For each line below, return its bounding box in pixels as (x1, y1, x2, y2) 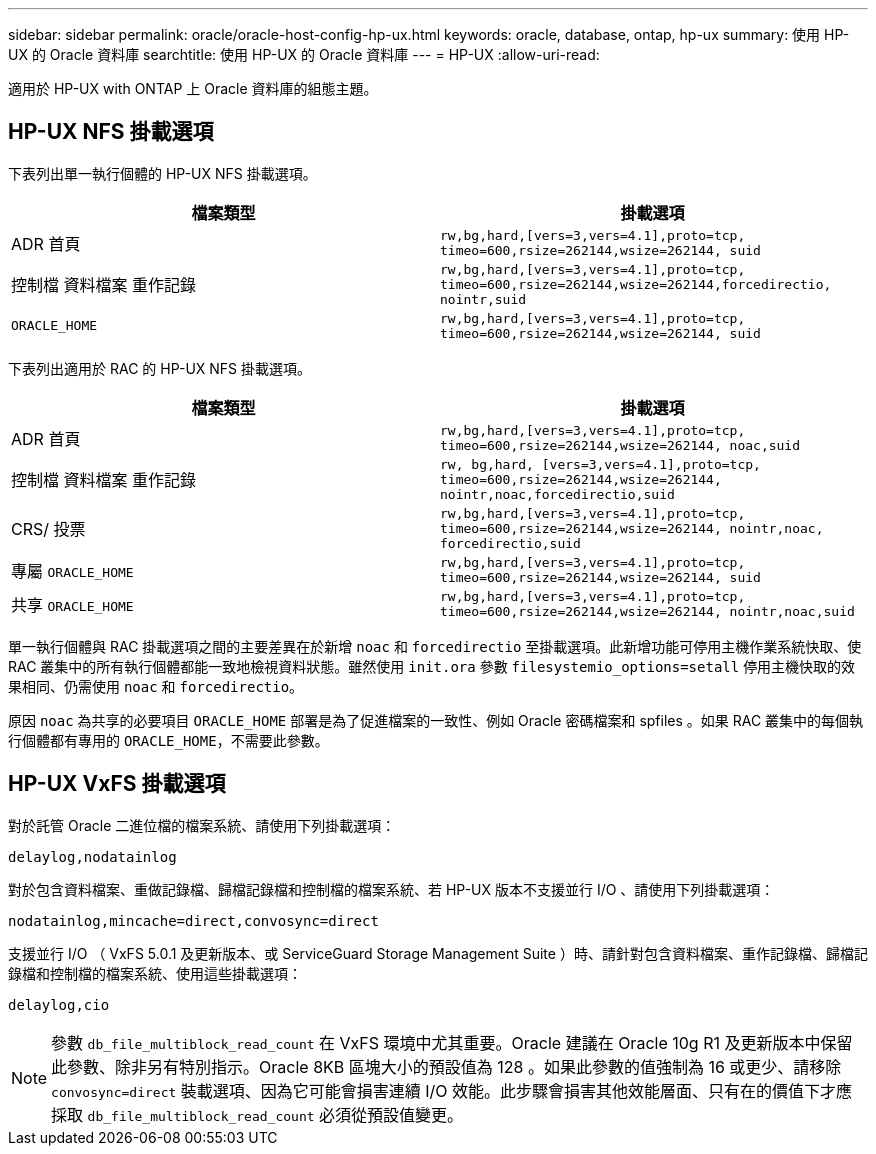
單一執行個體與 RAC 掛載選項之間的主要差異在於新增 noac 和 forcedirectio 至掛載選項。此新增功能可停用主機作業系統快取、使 (8, 637, 862, 655)
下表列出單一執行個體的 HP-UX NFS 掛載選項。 (8, 164, 317, 182)
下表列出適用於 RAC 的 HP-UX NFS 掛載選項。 (8, 359, 312, 377)
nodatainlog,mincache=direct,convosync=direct (8, 912, 379, 929)
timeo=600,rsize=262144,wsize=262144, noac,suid (440, 437, 801, 453)
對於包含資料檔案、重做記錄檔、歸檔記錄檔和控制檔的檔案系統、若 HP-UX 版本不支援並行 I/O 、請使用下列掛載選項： (8, 880, 775, 898)
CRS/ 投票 (11, 519, 86, 540)
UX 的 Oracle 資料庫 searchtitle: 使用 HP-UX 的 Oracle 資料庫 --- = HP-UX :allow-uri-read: (8, 46, 600, 63)
